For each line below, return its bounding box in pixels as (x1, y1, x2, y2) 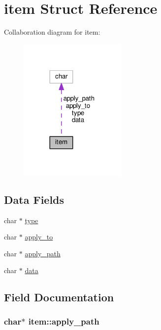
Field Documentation (4, 289, 114, 304)
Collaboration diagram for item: (4, 27, 100, 37)
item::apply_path (28, 315, 99, 327)
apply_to (25, 232, 53, 242)
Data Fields (4, 192, 64, 207)
